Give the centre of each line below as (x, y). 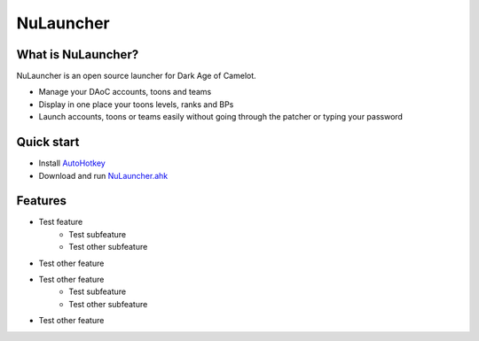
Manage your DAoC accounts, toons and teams (125, 92)
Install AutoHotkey (72, 163)
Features (41, 201)
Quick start (48, 142)
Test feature (61, 222)
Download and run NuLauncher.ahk (103, 175)
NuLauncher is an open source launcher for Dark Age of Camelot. (136, 76)
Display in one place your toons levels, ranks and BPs (136, 104)
